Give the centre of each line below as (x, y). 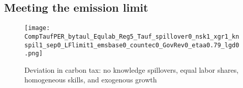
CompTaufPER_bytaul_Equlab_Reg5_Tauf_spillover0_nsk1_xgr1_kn (132, 36)
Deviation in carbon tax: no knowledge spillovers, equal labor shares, (132, 69)
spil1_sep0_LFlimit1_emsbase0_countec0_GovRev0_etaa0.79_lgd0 (132, 45)
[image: (37, 28)
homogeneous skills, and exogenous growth (91, 80)
